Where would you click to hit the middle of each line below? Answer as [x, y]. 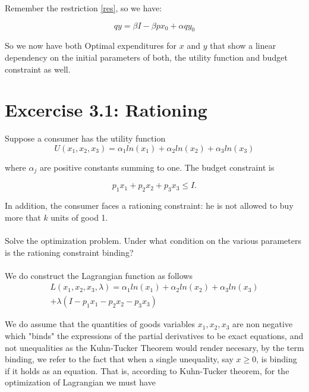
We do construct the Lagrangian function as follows [99, 275]
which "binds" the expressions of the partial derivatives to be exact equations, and [154, 335]
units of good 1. [79, 217]
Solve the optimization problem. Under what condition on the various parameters [153, 240]
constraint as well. [38, 69]
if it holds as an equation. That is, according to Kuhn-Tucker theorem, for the [147, 370]
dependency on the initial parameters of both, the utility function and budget [146, 57]
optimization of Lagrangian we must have [80, 382]
